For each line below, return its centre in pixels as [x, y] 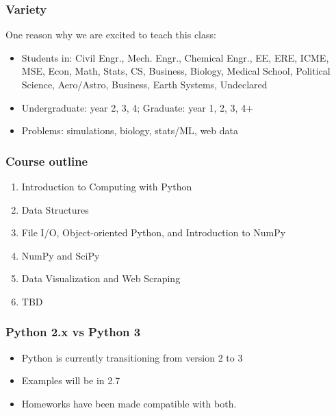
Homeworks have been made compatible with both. [129, 403]
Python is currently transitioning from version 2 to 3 [132, 357]
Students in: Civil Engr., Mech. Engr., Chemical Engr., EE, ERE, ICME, [175, 57]
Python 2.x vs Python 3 [73, 332]
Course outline [47, 161]
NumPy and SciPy [61, 255]
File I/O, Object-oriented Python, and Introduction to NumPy [154, 232]
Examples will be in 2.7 [71, 380]
